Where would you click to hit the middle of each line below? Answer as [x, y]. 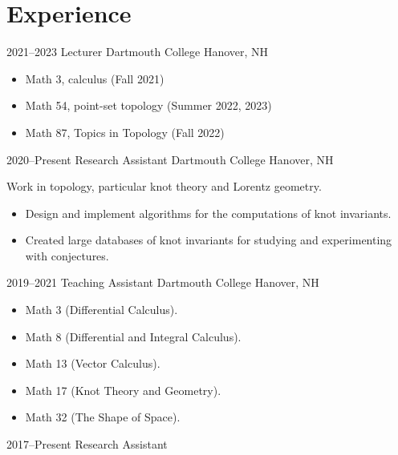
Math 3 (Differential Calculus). [102, 310]
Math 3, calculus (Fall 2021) [95, 78]
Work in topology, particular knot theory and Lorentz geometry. [164, 186]
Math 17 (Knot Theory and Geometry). [123, 390]
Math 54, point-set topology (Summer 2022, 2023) [148, 105]
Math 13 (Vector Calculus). [93, 363]
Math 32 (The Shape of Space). [103, 417]
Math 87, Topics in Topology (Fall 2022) [125, 132]
